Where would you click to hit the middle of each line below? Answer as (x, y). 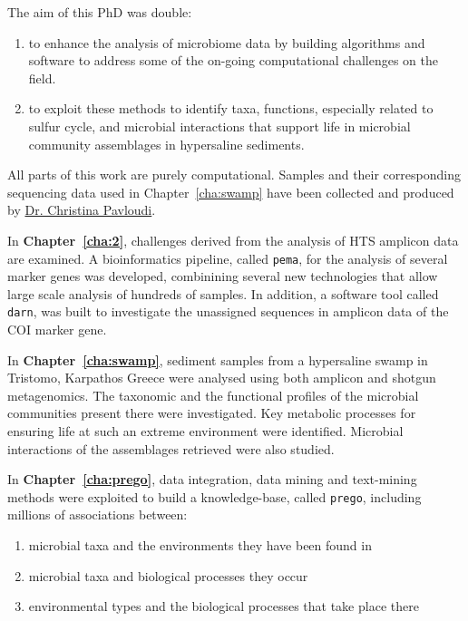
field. (42, 78)
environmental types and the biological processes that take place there (224, 606)
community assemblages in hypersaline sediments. (166, 144)
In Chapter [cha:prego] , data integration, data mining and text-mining (212, 479)
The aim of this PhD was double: (100, 12)
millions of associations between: (97, 514)
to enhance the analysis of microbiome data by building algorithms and (227, 42)
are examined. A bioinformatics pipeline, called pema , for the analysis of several (228, 258)
